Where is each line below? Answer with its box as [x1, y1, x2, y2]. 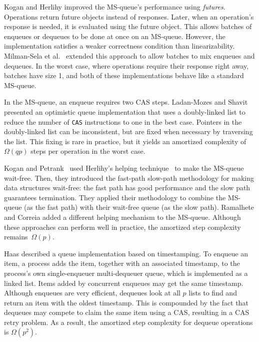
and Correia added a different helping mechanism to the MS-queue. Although [4, 211, 241, 222]
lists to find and [188, 287, 237, 298]
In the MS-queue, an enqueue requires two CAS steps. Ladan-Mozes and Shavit [4, 97, 248, 107]
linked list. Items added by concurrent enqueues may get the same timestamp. [4, 277, 243, 288]
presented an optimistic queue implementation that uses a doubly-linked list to [4, 106, 245, 117]
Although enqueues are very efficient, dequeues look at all [4, 287, 180, 298]
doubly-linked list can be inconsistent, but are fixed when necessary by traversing [4, 126, 253, 137]
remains [4, 231, 28, 242]
